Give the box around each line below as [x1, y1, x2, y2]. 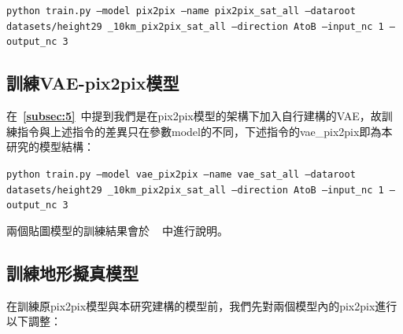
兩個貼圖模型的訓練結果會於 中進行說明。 [6, 222, 229, 238]
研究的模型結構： [6, 138, 94, 155]
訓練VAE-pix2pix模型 [6, 71, 179, 95]
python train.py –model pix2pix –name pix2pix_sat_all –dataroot [6, 6, 356, 17]
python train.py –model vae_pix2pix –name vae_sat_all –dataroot [6, 168, 356, 180]
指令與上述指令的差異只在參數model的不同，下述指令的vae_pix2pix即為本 [17, 123, 393, 139]
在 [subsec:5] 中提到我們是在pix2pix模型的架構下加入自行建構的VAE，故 [6, 108, 382, 124]
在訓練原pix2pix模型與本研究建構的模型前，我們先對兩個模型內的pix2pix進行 [6, 297, 397, 314]
